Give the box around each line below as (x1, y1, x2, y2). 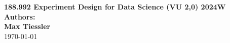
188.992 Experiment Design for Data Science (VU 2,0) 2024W (4, 1, 226, 11)
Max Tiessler (4, 21, 51, 31)
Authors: (4, 11, 35, 21)
